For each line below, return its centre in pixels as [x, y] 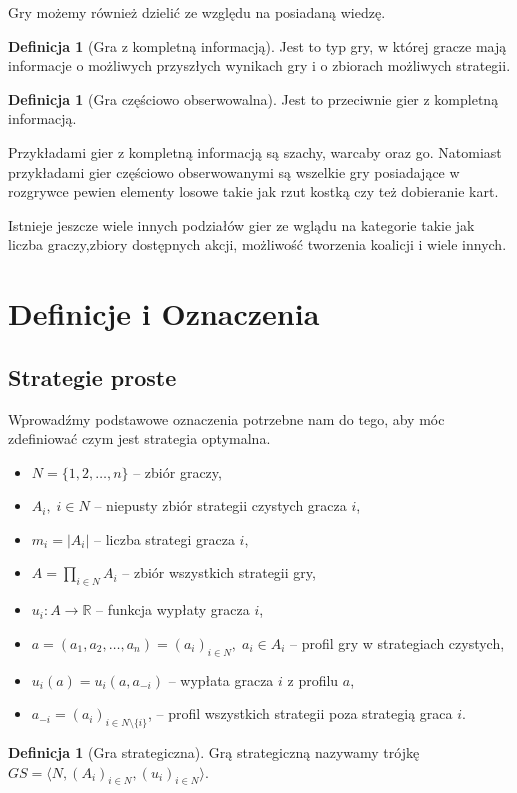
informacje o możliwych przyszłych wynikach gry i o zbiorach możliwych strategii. [259, 65]
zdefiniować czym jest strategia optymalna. [139, 438]
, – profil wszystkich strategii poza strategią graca [300, 713]
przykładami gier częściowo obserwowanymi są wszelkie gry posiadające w [234, 171]
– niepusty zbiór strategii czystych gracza [220, 505]
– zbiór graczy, [177, 471]
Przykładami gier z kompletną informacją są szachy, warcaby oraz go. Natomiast [255, 151]
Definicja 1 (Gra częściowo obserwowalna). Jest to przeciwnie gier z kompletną [253, 98]
